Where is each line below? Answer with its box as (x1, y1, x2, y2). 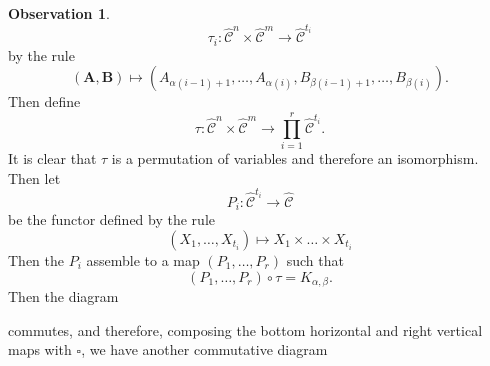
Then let (8, 167, 61, 188)
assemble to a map (86, 250, 200, 271)
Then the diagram (8, 286, 119, 307)
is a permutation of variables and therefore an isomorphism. (111, 148, 479, 169)
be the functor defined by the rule (8, 209, 215, 230)
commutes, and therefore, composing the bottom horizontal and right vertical (8, 319, 483, 340)
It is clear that (8, 148, 97, 169)
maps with (8, 339, 72, 360)
